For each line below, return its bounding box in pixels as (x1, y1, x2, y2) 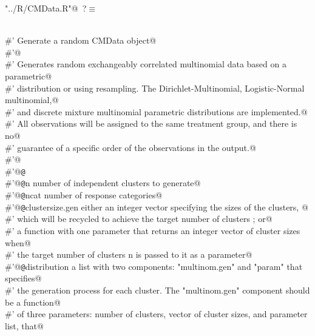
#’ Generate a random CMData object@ (5, 34, 157, 47)
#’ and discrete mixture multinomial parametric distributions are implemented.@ (5, 105, 308, 118)
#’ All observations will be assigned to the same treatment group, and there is (5, 117, 297, 130)
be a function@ (5, 295, 61, 308)
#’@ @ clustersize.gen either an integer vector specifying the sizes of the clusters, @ (5, 200, 308, 213)
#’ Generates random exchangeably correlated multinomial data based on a (5, 58, 286, 70)
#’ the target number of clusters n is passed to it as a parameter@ (5, 248, 252, 261)
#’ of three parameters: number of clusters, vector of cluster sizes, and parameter (5, 307, 308, 320)
